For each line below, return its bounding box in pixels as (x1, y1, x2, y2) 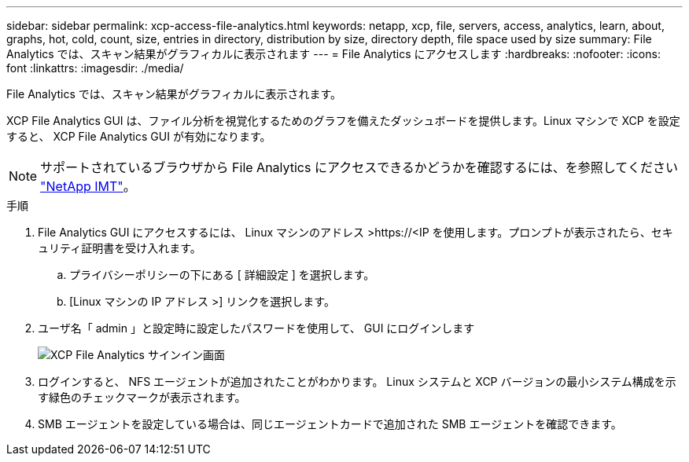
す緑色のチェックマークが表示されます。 (38, 390, 246, 404)
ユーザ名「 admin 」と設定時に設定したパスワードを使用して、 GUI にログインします (38, 321, 475, 335)
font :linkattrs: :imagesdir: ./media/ (6, 61, 184, 75)
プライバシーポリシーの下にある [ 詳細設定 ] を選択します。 (69, 268, 375, 281)
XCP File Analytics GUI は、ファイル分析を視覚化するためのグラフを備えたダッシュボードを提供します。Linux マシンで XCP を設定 (6, 114, 680, 127)
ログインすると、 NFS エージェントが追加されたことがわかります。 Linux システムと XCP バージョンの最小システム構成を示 (38, 375, 676, 388)
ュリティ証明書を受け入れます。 (38, 241, 201, 255)
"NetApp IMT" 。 (40, 178, 136, 194)
